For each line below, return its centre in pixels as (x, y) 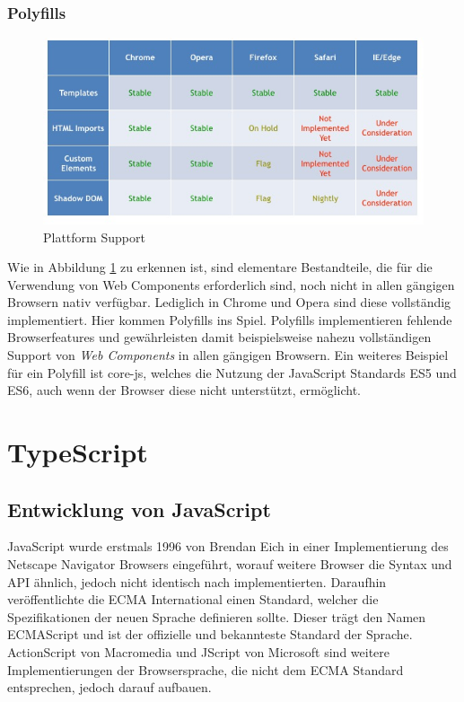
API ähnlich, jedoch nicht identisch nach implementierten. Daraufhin (197, 581)
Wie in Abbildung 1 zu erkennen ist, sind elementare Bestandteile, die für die (220, 267)
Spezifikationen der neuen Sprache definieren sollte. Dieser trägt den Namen (217, 616)
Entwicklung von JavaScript (139, 509)
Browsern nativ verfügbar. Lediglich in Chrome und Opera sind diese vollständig (229, 302)
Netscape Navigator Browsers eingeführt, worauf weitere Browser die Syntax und (230, 564)
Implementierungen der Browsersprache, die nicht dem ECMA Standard (206, 669)
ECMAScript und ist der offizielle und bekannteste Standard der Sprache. (210, 634)
